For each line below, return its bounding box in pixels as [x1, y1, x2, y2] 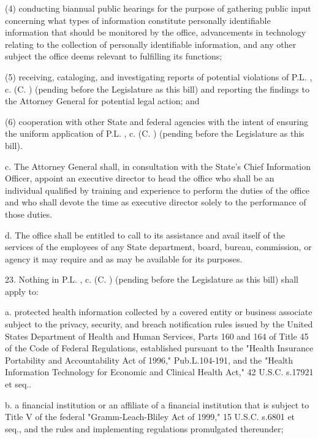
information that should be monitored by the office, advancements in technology [5, 26, 306, 39]
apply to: [5, 284, 39, 297]
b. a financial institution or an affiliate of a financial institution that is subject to [5, 398, 309, 411]
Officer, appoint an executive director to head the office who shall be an [5, 172, 274, 185]
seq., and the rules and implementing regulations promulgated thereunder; [5, 422, 284, 435]
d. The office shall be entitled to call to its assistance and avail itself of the [5, 228, 285, 241]
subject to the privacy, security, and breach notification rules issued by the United [5, 318, 313, 330]
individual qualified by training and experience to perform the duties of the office [5, 183, 309, 196]
